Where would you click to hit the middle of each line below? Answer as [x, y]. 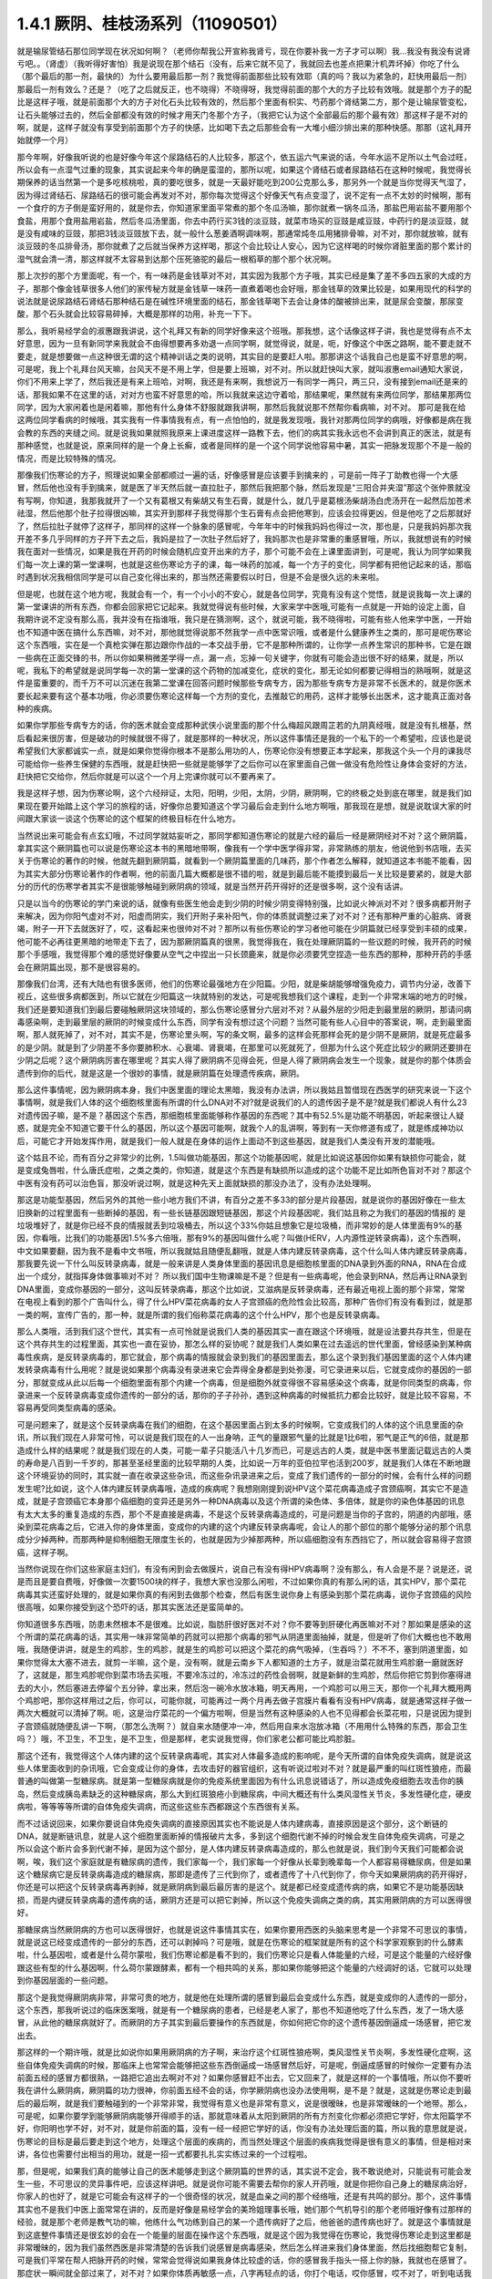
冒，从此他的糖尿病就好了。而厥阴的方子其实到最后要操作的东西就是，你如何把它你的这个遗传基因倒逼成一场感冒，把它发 [244, 2023]
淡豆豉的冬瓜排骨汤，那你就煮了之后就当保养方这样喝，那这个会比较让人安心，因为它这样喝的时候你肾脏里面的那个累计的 [244, 246]
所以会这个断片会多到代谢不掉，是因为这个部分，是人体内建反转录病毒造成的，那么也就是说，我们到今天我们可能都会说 [240, 1849]
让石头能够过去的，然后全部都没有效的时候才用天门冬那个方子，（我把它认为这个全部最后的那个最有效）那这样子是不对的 [242, 115]
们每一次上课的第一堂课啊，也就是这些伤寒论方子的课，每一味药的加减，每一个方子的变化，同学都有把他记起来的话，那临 [244, 564]
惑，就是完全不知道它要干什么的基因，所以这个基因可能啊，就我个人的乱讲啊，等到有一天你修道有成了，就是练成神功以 [240, 1128]
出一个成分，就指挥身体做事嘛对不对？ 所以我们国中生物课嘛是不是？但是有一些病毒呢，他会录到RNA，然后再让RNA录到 [242, 1276]
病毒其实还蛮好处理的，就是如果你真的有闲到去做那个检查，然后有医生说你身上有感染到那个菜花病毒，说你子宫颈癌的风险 [244, 1594]
